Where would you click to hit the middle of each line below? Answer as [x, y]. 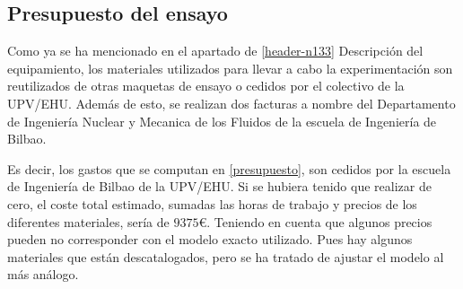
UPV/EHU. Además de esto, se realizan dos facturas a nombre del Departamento [231, 103]
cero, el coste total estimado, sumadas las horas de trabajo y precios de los [212, 203]
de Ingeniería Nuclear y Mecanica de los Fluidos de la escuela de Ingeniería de [222, 121]
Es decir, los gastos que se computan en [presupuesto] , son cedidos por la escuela [229, 168]
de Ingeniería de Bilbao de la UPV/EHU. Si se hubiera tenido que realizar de [219, 186]
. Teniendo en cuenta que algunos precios [319, 221]
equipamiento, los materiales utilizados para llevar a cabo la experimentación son [230, 68]
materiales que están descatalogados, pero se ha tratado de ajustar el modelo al [226, 256]
